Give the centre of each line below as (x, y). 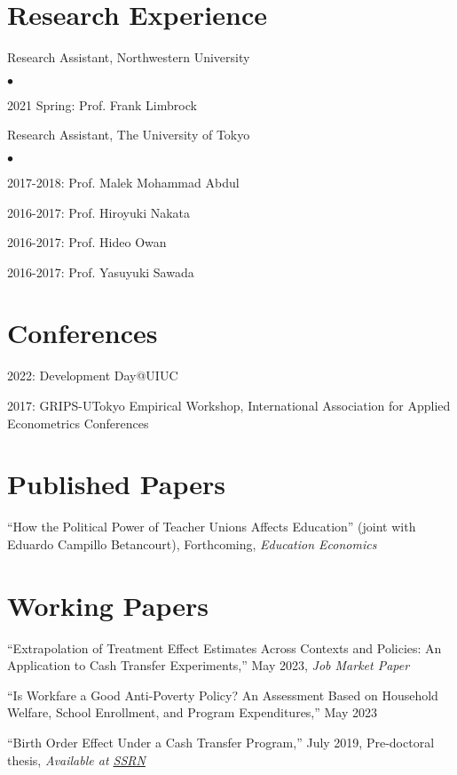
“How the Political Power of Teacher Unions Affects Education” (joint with (212, 527)
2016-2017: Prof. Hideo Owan (87, 242)
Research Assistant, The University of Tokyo (129, 135)
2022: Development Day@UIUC (93, 376)
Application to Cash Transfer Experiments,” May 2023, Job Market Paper (209, 665)
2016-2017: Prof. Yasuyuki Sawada (101, 272)
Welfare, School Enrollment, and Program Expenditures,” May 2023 (193, 712)
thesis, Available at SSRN (76, 759)
